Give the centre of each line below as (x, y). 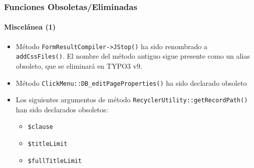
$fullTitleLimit (55, 161)
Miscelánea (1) (30, 27)
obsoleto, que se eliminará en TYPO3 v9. (79, 65)
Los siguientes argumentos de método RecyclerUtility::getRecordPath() (132, 100)
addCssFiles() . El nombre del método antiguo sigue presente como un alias (133, 56)
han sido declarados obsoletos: (62, 109)
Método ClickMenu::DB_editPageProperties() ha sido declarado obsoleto (131, 82)
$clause (40, 127)
